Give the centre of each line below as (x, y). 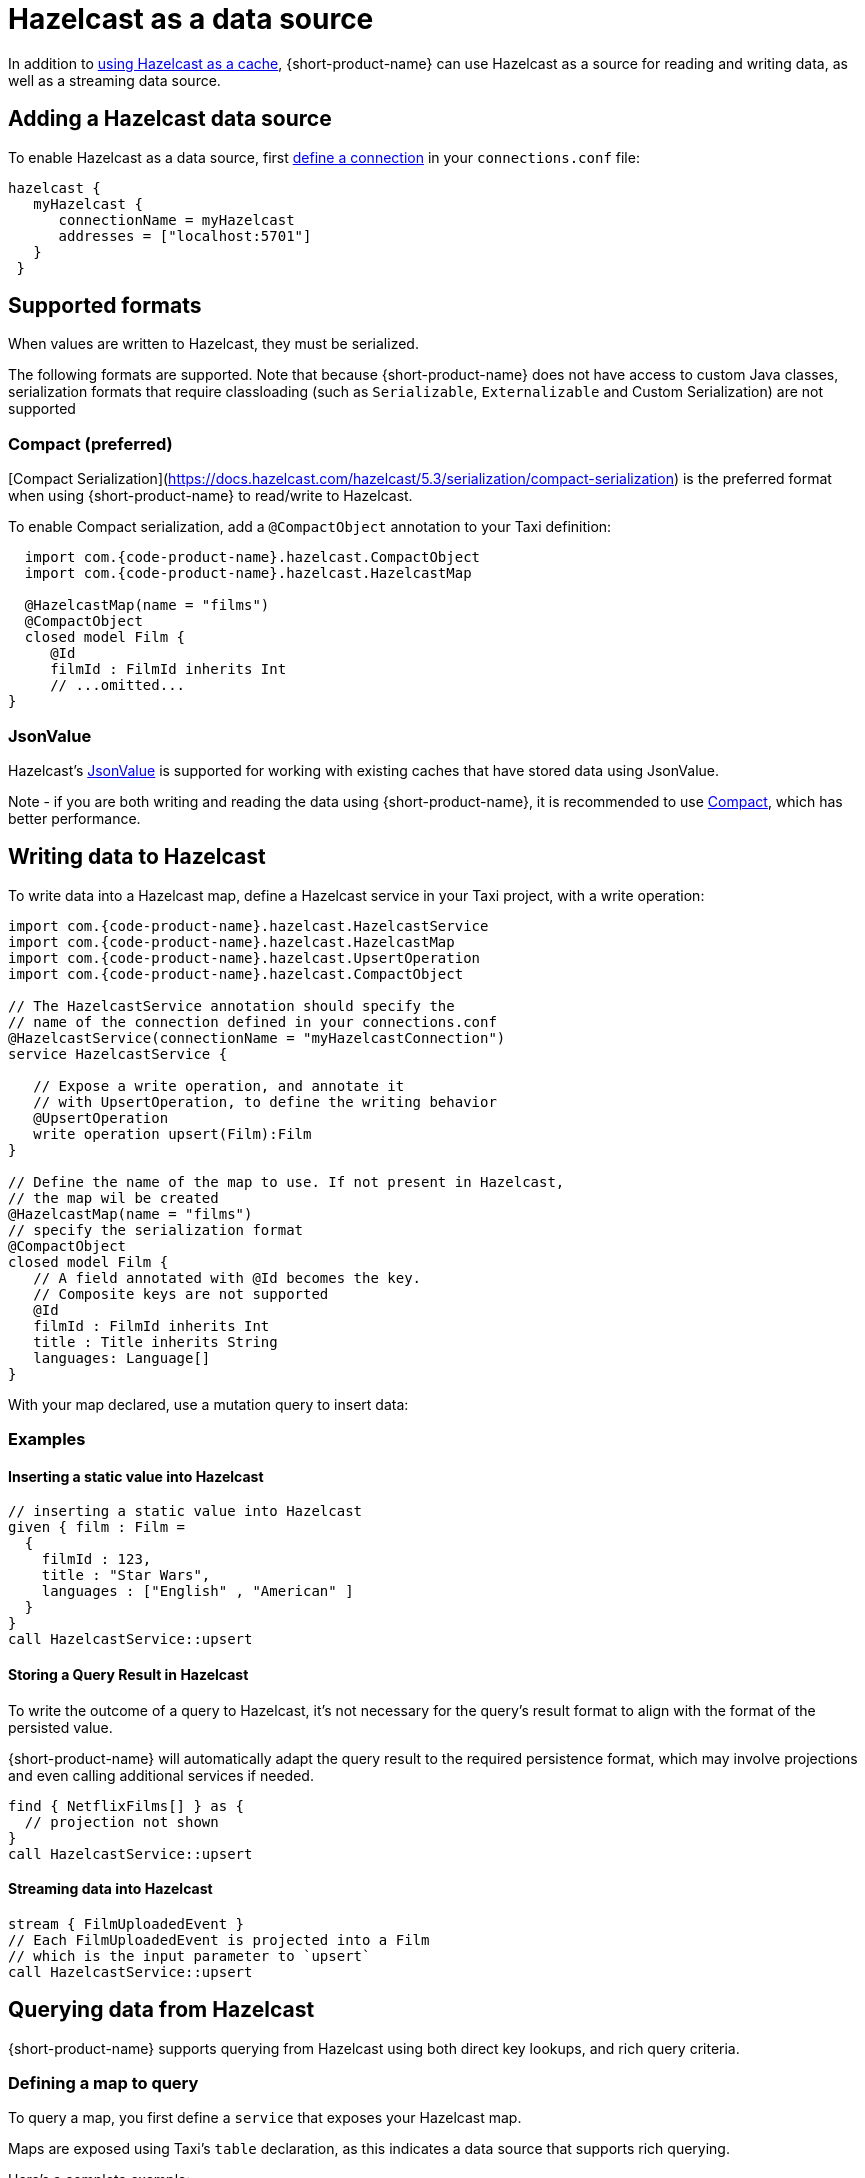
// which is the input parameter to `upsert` (189, 1955)
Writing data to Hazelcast (137, 857)
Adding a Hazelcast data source (170, 119)
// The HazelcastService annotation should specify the (231, 1005)
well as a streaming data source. (114, 80)
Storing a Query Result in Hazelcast (128, 1674)
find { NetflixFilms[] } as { (126, 1805)
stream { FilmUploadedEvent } (126, 1923)
